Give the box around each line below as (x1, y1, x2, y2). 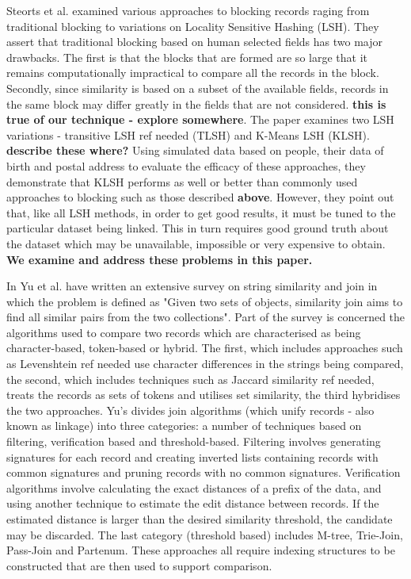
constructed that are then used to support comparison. (6, 557, 272, 573)
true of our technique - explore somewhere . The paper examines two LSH (6, 111, 394, 128)
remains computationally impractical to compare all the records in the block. (6, 64, 379, 81)
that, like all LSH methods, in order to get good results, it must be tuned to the (6, 204, 396, 220)
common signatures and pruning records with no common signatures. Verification (6, 464, 401, 481)
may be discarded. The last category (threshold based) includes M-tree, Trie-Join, (6, 526, 403, 543)
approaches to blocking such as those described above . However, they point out (6, 189, 394, 205)
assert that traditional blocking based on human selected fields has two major (6, 33, 383, 50)
